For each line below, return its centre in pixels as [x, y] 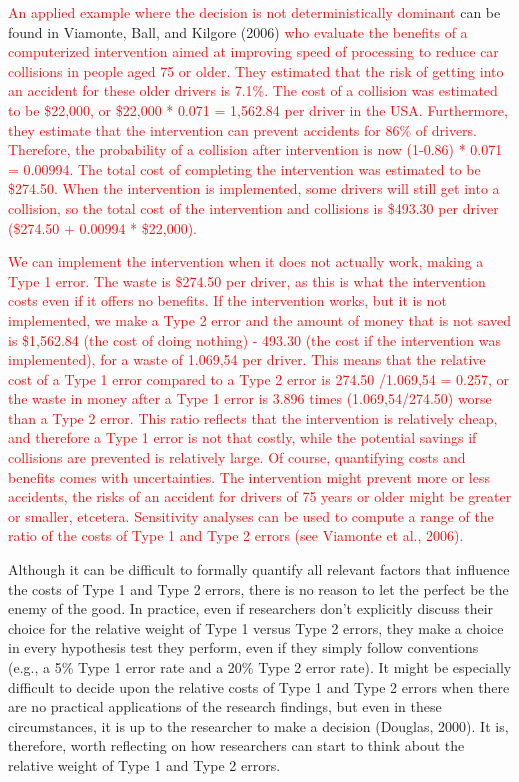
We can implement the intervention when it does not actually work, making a [246, 261]
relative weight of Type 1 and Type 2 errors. [144, 764]
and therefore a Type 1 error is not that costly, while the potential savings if [242, 437]
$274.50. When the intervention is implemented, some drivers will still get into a [254, 188]
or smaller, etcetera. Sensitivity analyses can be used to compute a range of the [251, 515]
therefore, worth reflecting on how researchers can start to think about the [236, 745]
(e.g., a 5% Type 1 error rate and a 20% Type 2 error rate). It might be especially [260, 667]
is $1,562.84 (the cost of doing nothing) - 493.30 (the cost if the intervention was [255, 339]
